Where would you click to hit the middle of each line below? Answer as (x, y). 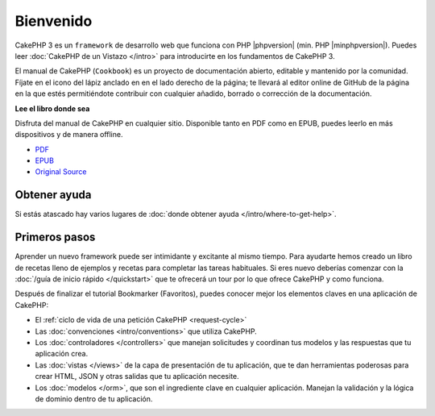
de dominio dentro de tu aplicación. (94, 398)
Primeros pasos (55, 237)
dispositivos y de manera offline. (69, 135)
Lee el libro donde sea (52, 108)
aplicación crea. (62, 354)
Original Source (61, 172)
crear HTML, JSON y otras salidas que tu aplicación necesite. (137, 376)
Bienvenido (54, 21)
